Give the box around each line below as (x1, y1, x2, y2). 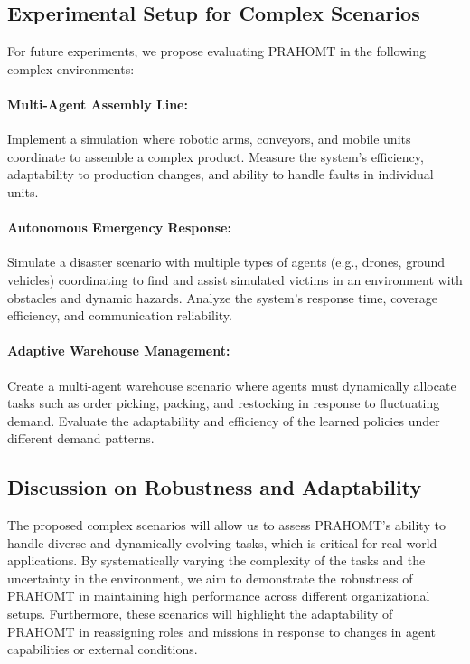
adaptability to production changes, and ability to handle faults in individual (7, 165, 434, 184)
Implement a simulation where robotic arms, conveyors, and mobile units (7, 129, 411, 148)
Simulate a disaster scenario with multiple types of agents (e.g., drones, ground (7, 252, 446, 271)
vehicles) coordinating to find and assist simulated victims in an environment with (7, 270, 463, 289)
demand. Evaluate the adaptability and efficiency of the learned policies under (7, 411, 440, 430)
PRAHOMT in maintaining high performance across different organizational (7, 586, 430, 605)
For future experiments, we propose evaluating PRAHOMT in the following (7, 42, 426, 61)
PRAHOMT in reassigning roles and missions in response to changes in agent (7, 621, 437, 640)
